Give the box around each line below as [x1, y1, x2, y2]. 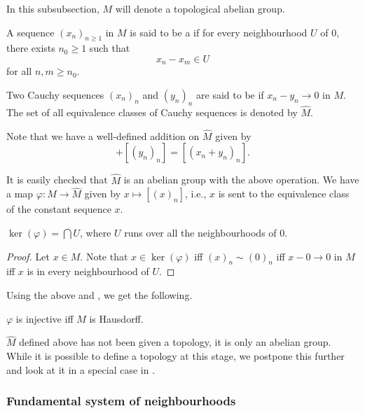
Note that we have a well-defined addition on [6, 128, 200, 143]
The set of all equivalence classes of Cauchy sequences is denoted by [6, 105, 298, 120]
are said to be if [196, 87, 264, 102]
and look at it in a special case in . [6, 362, 156, 377]
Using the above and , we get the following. [6, 288, 193, 302]
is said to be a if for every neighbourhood [130, 24, 308, 39]
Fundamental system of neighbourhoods [6, 392, 236, 409]
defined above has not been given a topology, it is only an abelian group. [19, 335, 331, 349]
